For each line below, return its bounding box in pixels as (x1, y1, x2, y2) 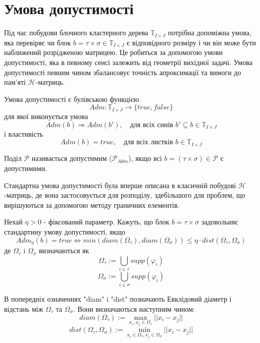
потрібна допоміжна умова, (168, 27, 251, 38)
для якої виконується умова (4, 111, 88, 122)
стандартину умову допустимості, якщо (4, 226, 126, 237)
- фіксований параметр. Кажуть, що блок (43, 216, 170, 227)
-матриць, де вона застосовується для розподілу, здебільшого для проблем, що (4, 190, 245, 200)
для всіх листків (124, 139, 173, 146)
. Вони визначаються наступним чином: (73, 303, 195, 314)
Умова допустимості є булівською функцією (4, 93, 139, 104)
